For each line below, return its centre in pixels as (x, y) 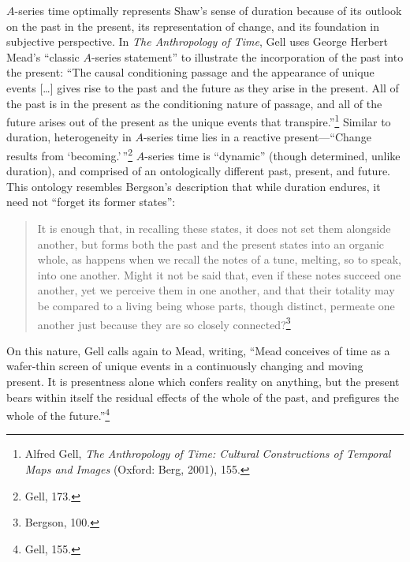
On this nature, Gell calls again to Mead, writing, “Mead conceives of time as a (198, 350)
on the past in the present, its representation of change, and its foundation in (193, 26)
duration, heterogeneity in (69, 137)
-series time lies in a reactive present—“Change (257, 137)
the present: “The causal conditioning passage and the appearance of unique (190, 72)
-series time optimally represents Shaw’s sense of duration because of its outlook (208, 10)
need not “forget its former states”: (91, 202)
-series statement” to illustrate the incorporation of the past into (247, 56)
